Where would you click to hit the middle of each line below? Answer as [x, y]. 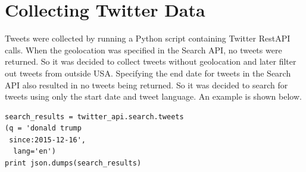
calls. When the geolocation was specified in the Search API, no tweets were [143, 50]
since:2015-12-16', [48, 140]
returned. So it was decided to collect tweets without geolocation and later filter [151, 61]
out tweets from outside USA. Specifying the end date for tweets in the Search [148, 73]
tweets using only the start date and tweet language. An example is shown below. [153, 96]
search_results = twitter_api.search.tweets [94, 117]
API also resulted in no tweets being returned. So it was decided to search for [146, 85]
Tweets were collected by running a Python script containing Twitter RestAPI [148, 38]
